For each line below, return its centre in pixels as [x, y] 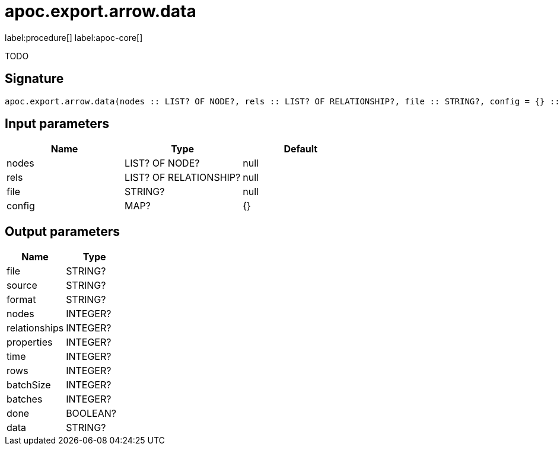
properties [30, 342]
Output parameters [62, 231]
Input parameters [57, 124]
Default [301, 149]
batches [25, 399]
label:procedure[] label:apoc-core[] [74, 37]
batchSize [29, 385]
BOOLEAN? [91, 414]
